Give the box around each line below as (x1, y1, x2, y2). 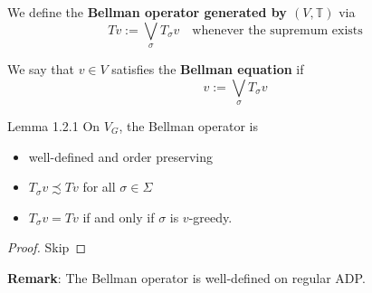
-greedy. (188, 207, 233, 226)
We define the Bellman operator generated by (7, 3, 287, 21)
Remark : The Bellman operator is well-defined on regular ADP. (7, 268, 366, 287)
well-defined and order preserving (28, 146, 214, 165)
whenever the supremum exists (192, 24, 363, 37)
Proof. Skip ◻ (7, 238, 87, 257)
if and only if (82, 207, 155, 226)
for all (82, 177, 116, 196)
